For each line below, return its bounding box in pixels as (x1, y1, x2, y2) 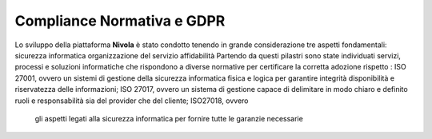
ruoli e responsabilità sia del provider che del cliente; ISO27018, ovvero (14, 96, 249, 105)
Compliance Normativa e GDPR (14, 12, 226, 30)
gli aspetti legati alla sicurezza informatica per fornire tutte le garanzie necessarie (34, 113, 303, 123)
